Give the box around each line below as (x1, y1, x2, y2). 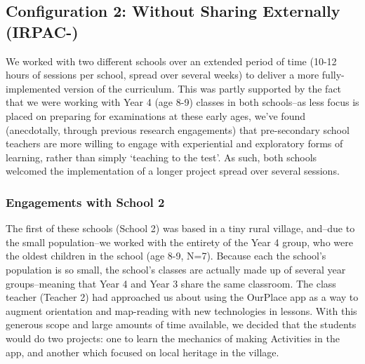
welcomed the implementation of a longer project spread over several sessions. (6, 163, 340, 178)
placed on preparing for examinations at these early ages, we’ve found (6, 108, 305, 123)
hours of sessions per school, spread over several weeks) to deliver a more (6, 67, 319, 82)
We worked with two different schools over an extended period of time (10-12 (6, 53, 337, 68)
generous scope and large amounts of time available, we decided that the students (6, 317, 357, 332)
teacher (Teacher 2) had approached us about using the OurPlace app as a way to (6, 290, 359, 304)
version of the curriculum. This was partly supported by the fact (63, 81, 342, 95)
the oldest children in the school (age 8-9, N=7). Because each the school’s (6, 248, 326, 263)
